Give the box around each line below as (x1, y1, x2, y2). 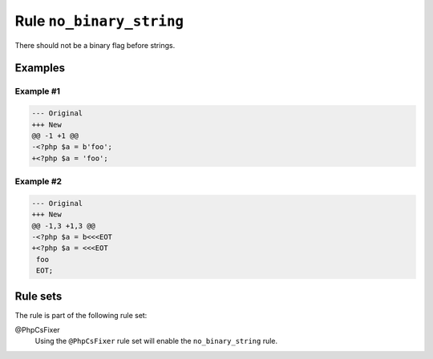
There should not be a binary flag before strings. (14, 40, 176, 50)
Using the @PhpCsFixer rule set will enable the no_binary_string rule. (34, 337, 278, 346)
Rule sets (14, 289, 63, 303)
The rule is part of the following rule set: (14, 310, 148, 320)
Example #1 (14, 86, 60, 97)
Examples (14, 61, 66, 75)
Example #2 (14, 176, 63, 188)
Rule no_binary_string (14, 12, 184, 30)
